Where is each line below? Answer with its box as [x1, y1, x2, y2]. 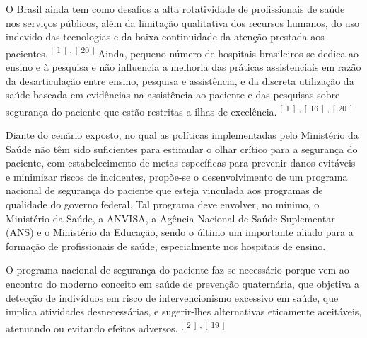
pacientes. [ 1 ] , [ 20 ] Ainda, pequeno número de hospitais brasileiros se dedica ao [6, 43, 359, 60]
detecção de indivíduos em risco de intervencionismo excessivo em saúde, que [6, 290, 339, 305]
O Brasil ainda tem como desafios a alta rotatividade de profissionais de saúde [6, 1, 345, 16]
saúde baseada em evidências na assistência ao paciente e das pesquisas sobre [6, 87, 340, 102]
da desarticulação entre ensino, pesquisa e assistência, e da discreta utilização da [6, 73, 354, 88]
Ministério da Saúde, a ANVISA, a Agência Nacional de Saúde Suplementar [6, 210, 335, 225]
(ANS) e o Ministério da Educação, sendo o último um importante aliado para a [6, 225, 354, 240]
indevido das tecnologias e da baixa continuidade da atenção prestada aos [6, 29, 325, 44]
